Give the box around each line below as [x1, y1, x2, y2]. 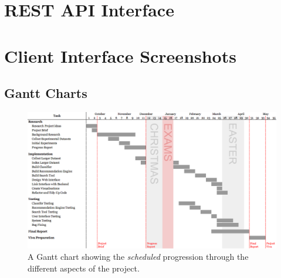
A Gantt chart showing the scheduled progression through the [28, 250, 249, 263]
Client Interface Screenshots [4, 43, 236, 67]
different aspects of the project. [28, 262, 140, 274]
